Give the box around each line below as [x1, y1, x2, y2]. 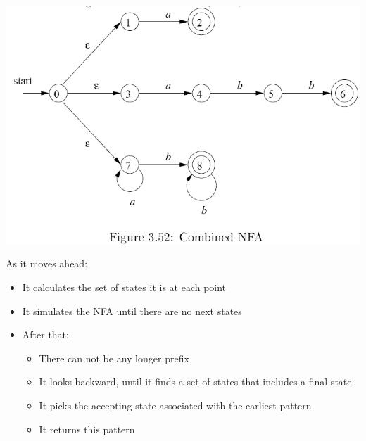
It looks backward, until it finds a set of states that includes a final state [39, 374, 352, 389]
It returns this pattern [39, 421, 135, 436]
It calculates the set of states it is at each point [22, 279, 227, 294]
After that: [22, 327, 69, 342]
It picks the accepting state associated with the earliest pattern [39, 397, 312, 412]
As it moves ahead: [6, 256, 88, 271]
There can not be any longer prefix [39, 350, 189, 365]
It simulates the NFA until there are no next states [22, 303, 242, 318]
